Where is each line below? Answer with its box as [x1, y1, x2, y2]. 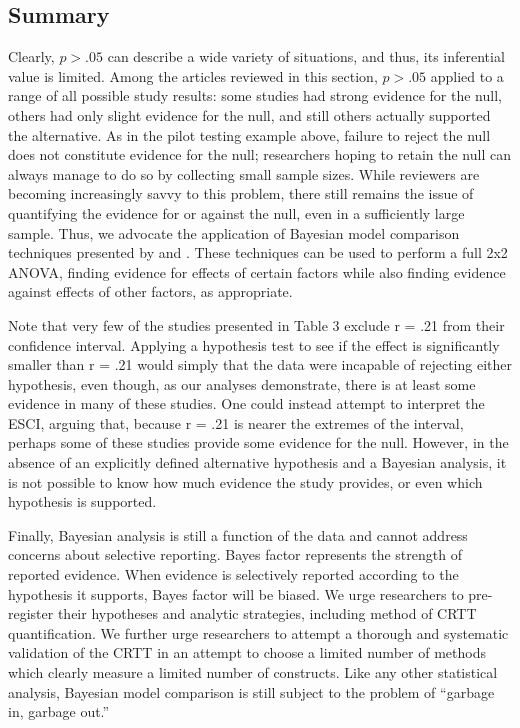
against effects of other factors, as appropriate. [8, 281, 293, 302]
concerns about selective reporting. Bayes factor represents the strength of [8, 544, 462, 565]
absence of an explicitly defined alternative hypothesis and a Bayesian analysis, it [8, 452, 507, 473]
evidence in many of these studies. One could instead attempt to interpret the [8, 393, 485, 414]
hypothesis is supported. [8, 491, 157, 512]
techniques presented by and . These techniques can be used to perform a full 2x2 [8, 242, 508, 263]
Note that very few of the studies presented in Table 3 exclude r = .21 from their [8, 314, 505, 335]
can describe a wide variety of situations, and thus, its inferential [107, 46, 505, 67]
